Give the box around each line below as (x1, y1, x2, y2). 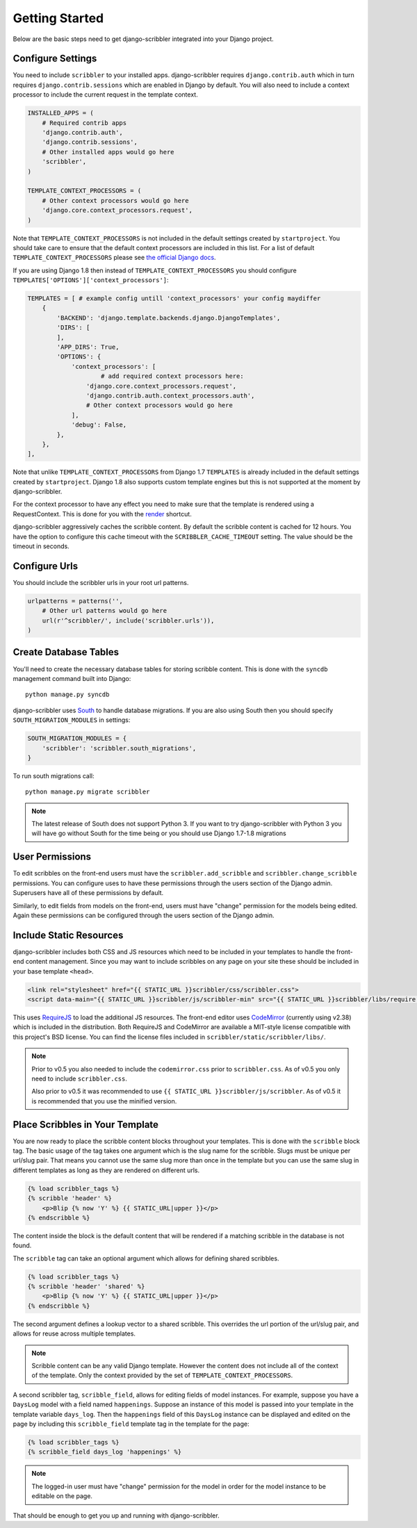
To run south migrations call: (13, 771, 95, 780)
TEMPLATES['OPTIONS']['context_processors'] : (13, 276, 170, 284)
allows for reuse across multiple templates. (13, 1329, 136, 1338)
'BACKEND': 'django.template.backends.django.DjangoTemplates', (56, 313, 281, 322)
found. (13, 1241, 32, 1250)
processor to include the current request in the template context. (13, 90, 198, 99)
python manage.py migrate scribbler (25, 788, 150, 796)
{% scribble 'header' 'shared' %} (27, 1283, 145, 1290)
